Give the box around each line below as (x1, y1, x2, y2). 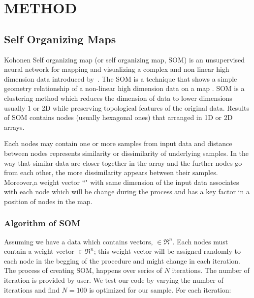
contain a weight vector (4, 246, 74, 256)
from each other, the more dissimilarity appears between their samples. (4, 167, 218, 178)
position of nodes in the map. (4, 196, 93, 206)
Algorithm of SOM (4, 217, 80, 229)
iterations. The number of (172, 265, 250, 275)
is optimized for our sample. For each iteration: (89, 284, 231, 295)
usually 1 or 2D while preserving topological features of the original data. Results (4, 102, 249, 113)
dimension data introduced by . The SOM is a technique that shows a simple (4, 73, 237, 84)
